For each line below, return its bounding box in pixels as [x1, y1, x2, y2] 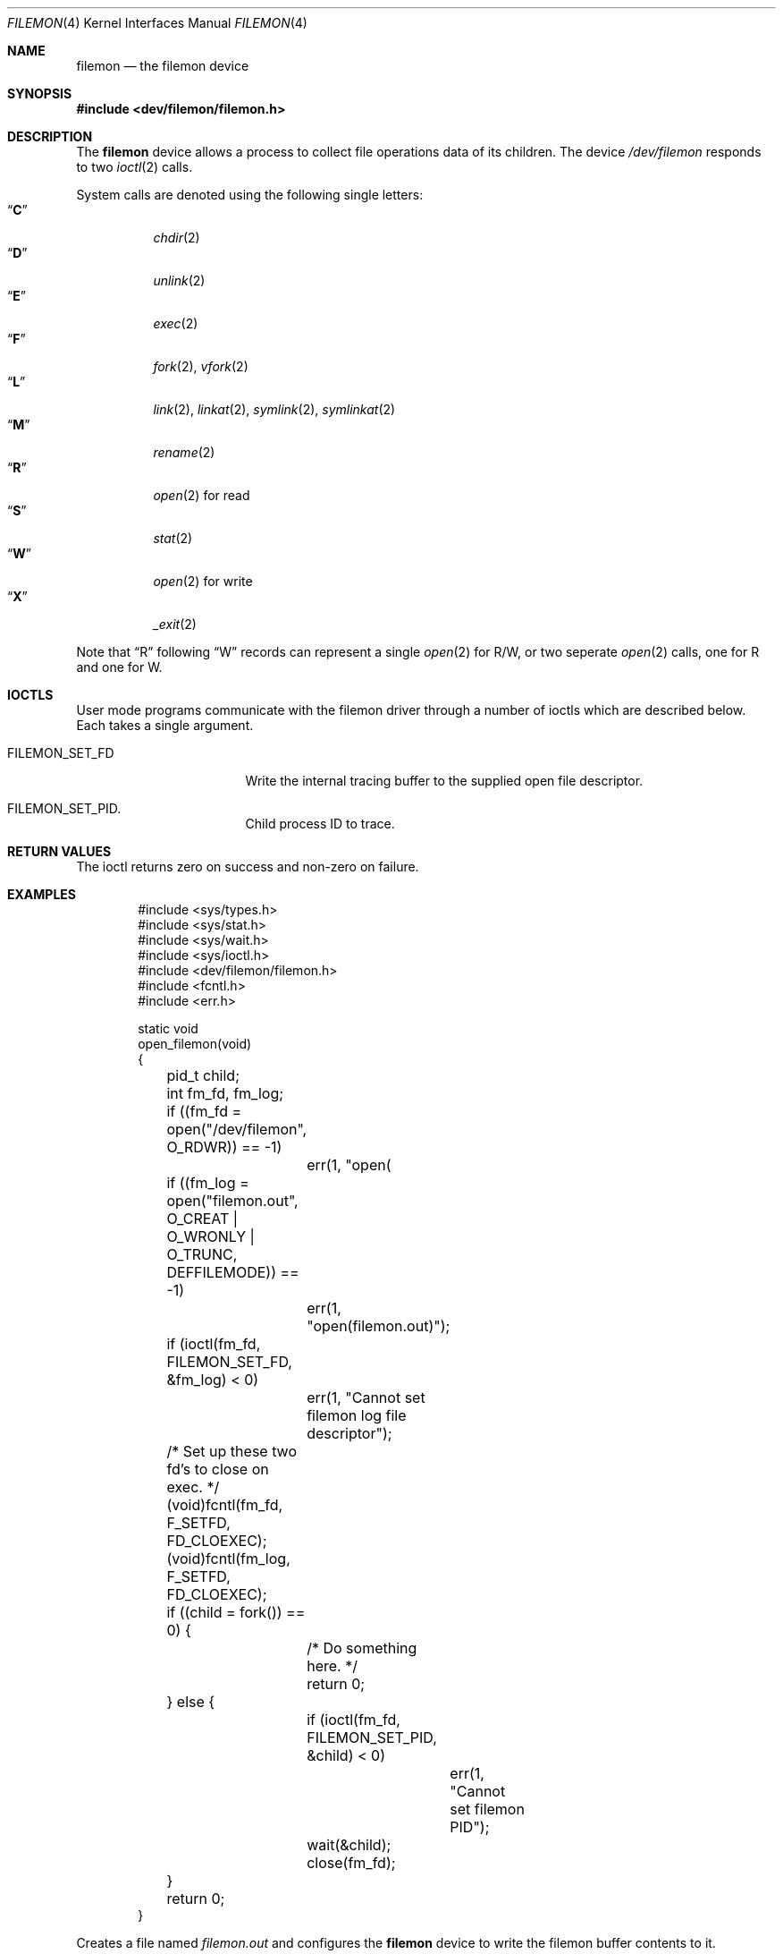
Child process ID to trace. [245, 816, 395, 831]
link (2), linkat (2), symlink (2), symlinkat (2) [153, 402, 396, 417]
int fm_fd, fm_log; [166, 1084, 284, 1102]
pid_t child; [166, 1066, 240, 1084]
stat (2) [153, 531, 193, 546]
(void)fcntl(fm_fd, [166, 1496, 283, 1514]
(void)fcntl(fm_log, [166, 1550, 290, 1567]
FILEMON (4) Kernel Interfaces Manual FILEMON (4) [7, 15, 307, 30]
